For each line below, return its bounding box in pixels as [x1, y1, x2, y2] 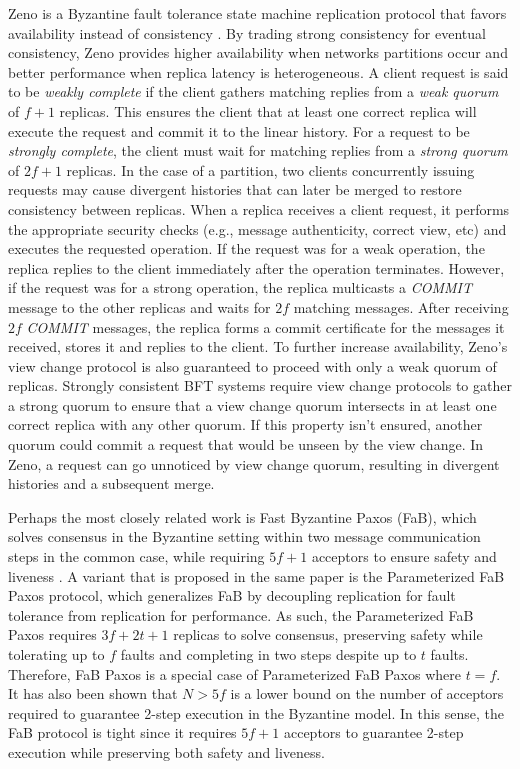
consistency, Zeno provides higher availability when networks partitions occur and [8, 42, 508, 63]
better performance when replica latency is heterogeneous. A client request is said [8, 61, 509, 82]
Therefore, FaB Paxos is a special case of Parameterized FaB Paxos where [8, 663, 461, 684]
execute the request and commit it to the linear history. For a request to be [8, 120, 470, 141]
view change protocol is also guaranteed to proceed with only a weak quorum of [8, 355, 497, 376]
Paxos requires [8, 624, 97, 645]
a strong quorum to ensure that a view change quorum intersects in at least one [8, 394, 497, 415]
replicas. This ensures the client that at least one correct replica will [59, 100, 477, 121]
